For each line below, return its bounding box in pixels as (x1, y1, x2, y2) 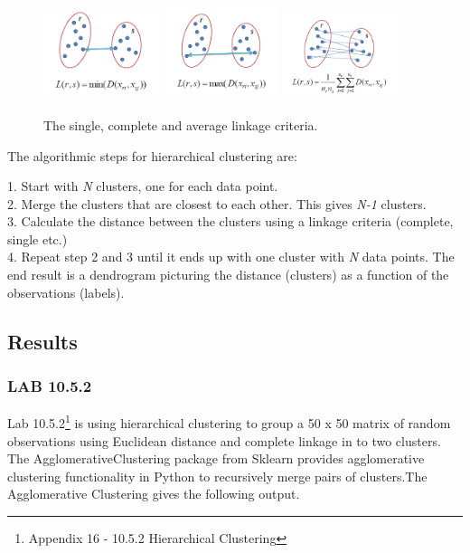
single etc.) (7, 229, 68, 248)
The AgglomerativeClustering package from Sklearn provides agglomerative (7, 449, 425, 468)
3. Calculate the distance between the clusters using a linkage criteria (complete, (7, 212, 454, 231)
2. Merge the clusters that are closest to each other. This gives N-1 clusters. (7, 194, 427, 213)
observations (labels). (7, 282, 125, 301)
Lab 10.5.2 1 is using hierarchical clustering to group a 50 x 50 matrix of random (7, 411, 451, 432)
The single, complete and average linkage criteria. (43, 115, 318, 134)
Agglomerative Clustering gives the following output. (7, 484, 300, 503)
